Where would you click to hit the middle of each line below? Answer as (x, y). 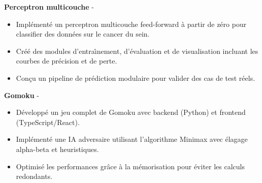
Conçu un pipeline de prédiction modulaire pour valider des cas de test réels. (136, 78)
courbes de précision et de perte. (67, 61)
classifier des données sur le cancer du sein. (83, 34)
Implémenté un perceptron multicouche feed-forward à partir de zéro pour (131, 24)
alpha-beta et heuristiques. (57, 149)
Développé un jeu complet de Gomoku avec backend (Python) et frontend (131, 112)
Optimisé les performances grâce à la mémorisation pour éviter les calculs (130, 166)
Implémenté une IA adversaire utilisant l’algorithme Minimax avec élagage (132, 139)
